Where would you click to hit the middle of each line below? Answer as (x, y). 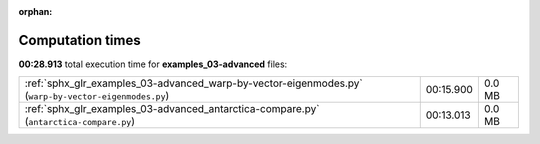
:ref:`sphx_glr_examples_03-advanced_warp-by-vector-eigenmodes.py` (194, 83)
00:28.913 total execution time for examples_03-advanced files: (153, 64)
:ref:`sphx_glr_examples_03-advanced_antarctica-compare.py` (172, 109)
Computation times (79, 40)
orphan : (35, 11)
